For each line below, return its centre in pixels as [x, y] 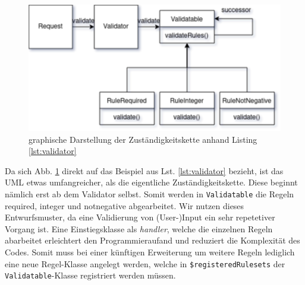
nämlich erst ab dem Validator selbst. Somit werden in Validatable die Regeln [150, 193]
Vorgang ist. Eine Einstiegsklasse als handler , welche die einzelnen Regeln [139, 228]
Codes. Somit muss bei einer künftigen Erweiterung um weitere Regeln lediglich [150, 252]
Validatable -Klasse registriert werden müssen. [90, 275]
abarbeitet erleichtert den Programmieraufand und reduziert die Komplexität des [152, 240]
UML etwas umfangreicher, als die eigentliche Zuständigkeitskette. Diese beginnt [151, 182]
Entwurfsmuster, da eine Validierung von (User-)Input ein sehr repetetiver [140, 217]
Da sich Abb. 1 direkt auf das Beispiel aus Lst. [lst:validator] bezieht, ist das [144, 170]
